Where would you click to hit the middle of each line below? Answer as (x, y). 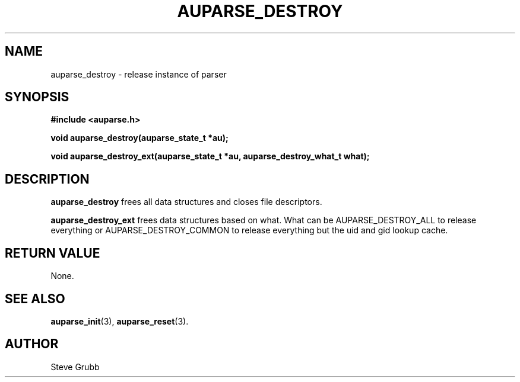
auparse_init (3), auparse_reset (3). (120, 321)
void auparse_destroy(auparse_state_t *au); (139, 138)
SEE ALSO (35, 298)
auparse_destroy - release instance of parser (139, 74)
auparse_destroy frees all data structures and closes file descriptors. (186, 202)
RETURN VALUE (53, 253)
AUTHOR (32, 344)
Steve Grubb (75, 367)
